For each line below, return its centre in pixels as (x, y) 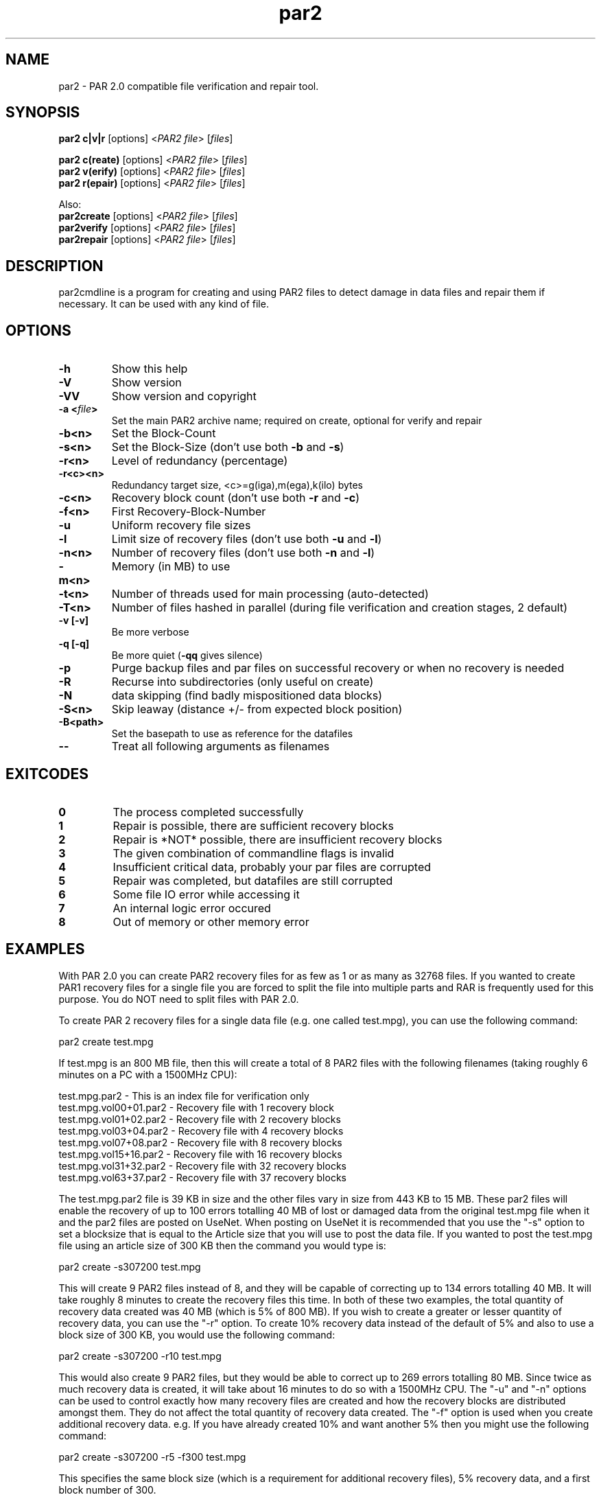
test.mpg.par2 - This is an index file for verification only (184, 1096)
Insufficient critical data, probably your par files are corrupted (272, 867)
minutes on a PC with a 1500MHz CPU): (148, 1074)
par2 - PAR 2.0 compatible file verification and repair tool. (189, 86)
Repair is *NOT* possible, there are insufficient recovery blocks (278, 839)
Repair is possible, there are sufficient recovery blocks (254, 825)
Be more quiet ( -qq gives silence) (187, 656)
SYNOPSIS (43, 113)
